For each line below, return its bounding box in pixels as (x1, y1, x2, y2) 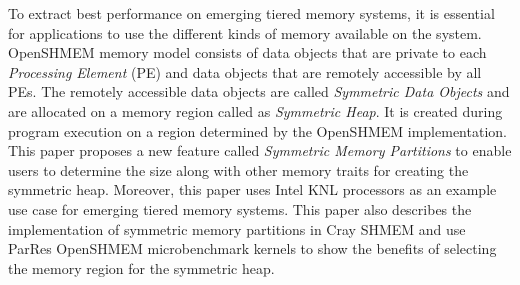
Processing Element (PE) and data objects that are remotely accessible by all (8, 61, 482, 82)
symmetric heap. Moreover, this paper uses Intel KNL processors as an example (8, 179, 497, 200)
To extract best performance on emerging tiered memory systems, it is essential (8, 3, 495, 23)
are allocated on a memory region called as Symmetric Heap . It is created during (8, 100, 503, 121)
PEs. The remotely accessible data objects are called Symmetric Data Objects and (8, 81, 510, 102)
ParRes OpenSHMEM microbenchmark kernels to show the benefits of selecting (8, 238, 497, 259)
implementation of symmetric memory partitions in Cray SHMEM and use (8, 218, 466, 239)
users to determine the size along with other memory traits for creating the (8, 159, 469, 180)
